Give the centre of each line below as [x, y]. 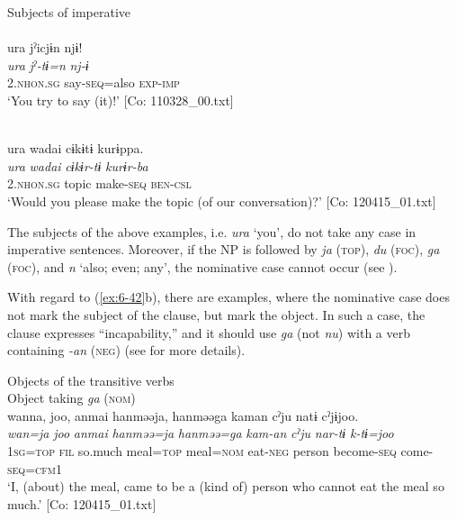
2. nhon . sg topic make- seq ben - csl [99, 183]
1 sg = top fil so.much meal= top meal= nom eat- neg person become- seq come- [220, 451]
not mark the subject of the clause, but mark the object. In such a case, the [216, 314]
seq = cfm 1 [35, 468]
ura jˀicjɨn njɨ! [45, 47]
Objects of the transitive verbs [91, 380]
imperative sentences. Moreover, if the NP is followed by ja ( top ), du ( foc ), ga [224, 249]
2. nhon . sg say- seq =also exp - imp [94, 82]
